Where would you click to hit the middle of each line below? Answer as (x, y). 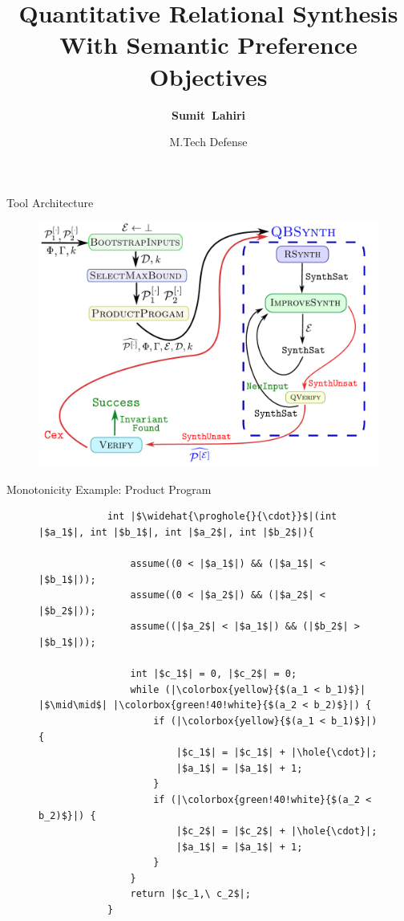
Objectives (208, 76)
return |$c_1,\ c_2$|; (190, 894)
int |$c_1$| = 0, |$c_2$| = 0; (214, 674)
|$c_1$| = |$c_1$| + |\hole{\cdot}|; (277, 753)
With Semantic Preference (208, 45)
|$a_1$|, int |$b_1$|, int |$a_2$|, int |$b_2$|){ (176, 532)
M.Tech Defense (208, 142)
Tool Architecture (50, 202)
